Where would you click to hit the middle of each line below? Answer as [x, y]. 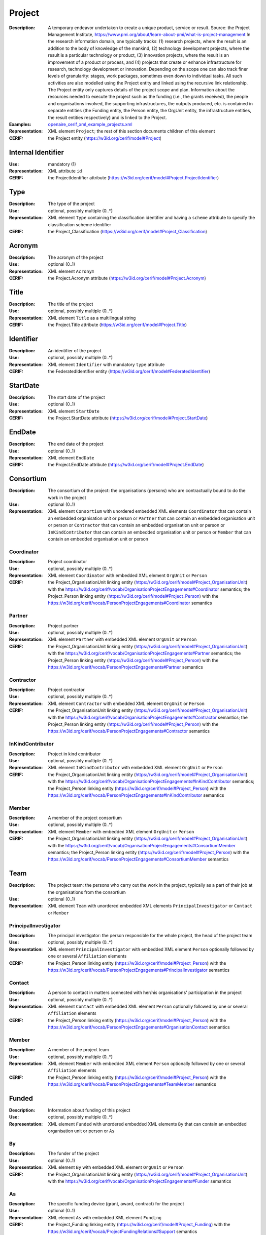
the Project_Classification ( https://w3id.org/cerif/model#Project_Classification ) [128, 231]
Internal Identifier [36, 152]
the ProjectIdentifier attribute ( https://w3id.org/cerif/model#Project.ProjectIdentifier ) [133, 178]
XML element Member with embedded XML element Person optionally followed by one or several [147, 1063]
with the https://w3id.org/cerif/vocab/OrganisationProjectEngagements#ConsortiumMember [142, 845]
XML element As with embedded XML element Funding [105, 1217]
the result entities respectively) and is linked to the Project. [107, 117]
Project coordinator [67, 562]
